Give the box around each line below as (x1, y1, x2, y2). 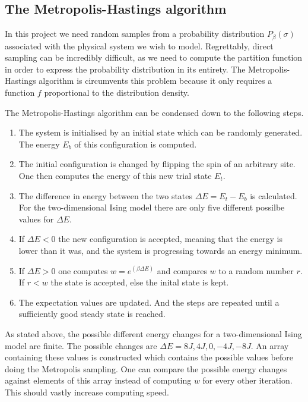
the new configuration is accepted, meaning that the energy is (58, 233, 282, 245)
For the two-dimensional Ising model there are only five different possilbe (18, 201, 285, 213)
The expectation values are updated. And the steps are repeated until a (18, 296, 280, 308)
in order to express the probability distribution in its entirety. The (5, 62, 246, 75)
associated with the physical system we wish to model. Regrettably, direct (5, 39, 274, 52)
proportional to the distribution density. (44, 86, 189, 99)
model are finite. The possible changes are (5, 339, 157, 351)
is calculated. (250, 189, 297, 202)
